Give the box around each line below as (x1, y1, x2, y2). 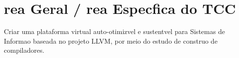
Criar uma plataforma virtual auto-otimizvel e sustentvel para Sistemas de (4, 26, 225, 36)
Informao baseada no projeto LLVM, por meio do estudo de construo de (4, 35, 218, 46)
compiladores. (4, 45, 45, 55)
